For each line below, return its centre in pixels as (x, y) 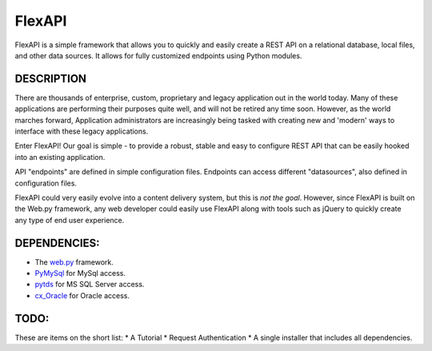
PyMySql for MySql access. (80, 273)
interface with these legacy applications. (82, 131)
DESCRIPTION (51, 79)
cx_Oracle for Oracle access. (82, 295)
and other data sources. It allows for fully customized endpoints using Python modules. (158, 55)
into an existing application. (60, 157)
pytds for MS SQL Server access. (90, 285)
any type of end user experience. (70, 220)
